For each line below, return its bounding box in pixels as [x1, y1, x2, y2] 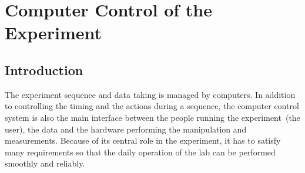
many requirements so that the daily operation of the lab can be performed [5, 145, 276, 158]
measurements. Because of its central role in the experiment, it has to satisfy [5, 134, 281, 147]
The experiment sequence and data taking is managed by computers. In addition [5, 88, 296, 100]
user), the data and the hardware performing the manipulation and [5, 123, 247, 135]
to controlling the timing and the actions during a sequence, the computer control [5, 100, 299, 112]
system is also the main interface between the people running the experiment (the [5, 111, 300, 123]
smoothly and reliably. [5, 157, 85, 169]
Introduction [5, 60, 83, 79]
